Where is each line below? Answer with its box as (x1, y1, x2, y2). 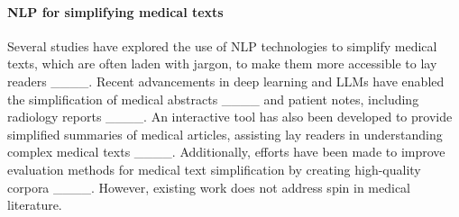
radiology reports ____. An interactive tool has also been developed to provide (7, 107, 453, 126)
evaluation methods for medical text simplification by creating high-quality (7, 159, 421, 178)
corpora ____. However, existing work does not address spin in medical (7, 177, 411, 196)
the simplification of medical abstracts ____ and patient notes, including (7, 89, 419, 108)
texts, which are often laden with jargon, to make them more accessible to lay (7, 54, 437, 73)
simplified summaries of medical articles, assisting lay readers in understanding (7, 124, 443, 143)
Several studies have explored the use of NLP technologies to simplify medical (7, 36, 437, 55)
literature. (7, 195, 62, 214)
